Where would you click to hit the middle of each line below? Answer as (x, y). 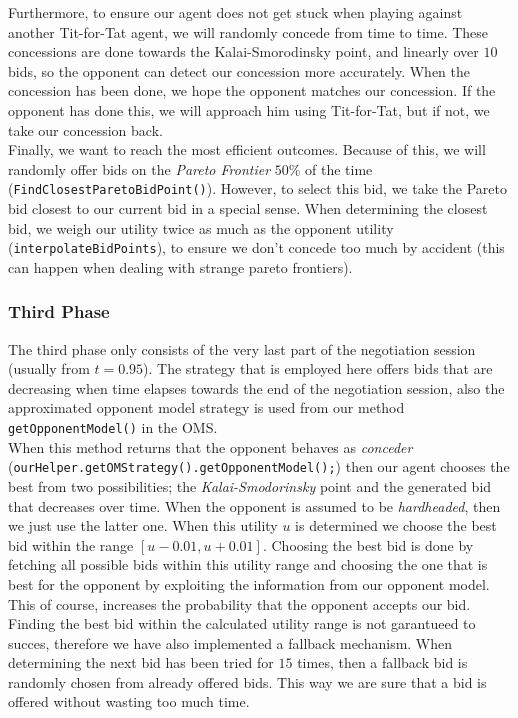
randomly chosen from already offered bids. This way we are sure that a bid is (247, 681)
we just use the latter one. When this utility (143, 525)
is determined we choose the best (396, 525)
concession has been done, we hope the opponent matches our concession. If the (252, 90)
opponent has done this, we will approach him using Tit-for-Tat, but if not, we (249, 109)
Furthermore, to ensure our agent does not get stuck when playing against (235, 12)
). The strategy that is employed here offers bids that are (318, 368)
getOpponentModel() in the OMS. (113, 427)
